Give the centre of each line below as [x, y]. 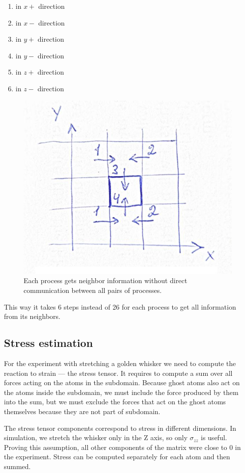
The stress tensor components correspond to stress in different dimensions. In [120, 428]
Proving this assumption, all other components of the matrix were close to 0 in [122, 447]
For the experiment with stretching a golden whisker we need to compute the [120, 363]
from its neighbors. [32, 316]
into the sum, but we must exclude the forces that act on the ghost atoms [115, 402]
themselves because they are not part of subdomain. [82, 411]
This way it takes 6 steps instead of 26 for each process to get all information [120, 306]
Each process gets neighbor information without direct [106, 280]
